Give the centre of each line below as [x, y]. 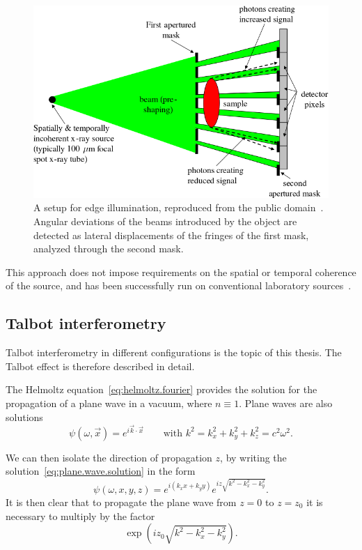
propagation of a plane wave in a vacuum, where [109, 403]
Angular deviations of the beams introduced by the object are [165, 221]
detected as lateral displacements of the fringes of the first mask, [171, 235]
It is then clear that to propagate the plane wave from [121, 502]
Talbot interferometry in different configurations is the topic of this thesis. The [174, 352]
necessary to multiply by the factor [80, 515]
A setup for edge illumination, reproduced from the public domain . [179, 207]
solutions [24, 417]
